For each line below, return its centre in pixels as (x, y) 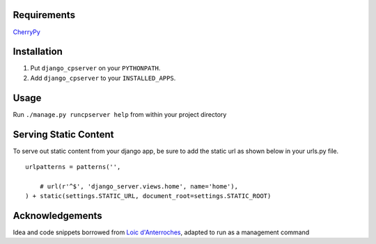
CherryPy (27, 32)
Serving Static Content (63, 135)
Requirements (44, 15)
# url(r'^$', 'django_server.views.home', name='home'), (139, 186)
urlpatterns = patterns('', (73, 167)
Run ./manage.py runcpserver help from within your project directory (120, 114)
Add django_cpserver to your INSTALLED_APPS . (103, 78)
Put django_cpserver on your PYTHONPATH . (95, 68)
